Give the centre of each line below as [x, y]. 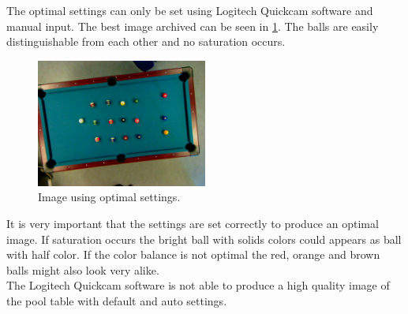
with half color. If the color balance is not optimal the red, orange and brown [193, 254]
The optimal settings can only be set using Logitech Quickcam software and [190, 10]
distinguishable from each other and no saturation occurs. [146, 41]
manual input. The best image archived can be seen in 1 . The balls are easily [193, 26]
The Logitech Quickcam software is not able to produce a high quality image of [198, 285]
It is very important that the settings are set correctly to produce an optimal [193, 223]
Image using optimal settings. [109, 197]
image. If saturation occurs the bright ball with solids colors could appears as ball [204, 239]
